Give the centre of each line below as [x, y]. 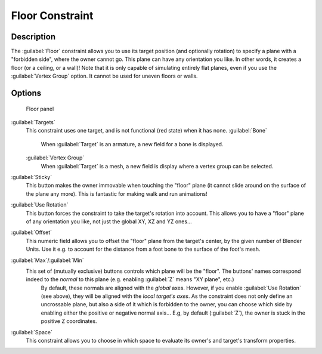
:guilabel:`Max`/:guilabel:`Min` [47, 260]
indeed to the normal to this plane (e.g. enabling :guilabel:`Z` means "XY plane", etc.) [130, 279]
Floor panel [40, 109]
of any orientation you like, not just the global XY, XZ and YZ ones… [109, 221]
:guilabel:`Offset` [32, 232]
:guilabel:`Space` [32, 332]
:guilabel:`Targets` [33, 122]
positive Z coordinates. [69, 321]
